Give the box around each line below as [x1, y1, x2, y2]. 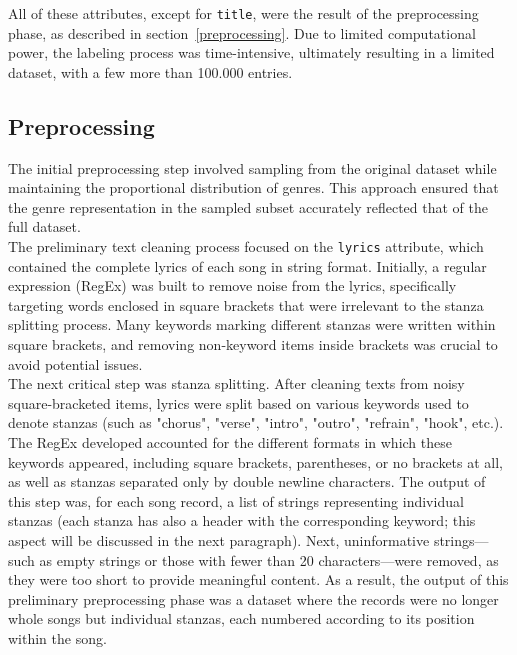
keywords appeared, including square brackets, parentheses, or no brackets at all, [8, 451, 504, 472]
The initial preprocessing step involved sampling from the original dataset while [8, 157, 497, 178]
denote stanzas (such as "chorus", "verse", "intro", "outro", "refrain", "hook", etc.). [8, 412, 504, 433]
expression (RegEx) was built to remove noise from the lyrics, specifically [8, 275, 457, 296]
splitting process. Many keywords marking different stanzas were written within [8, 314, 496, 335]
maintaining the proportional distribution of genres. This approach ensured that [8, 177, 499, 198]
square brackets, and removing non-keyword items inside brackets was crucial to [8, 334, 498, 355]
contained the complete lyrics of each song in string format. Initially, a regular [8, 255, 487, 276]
